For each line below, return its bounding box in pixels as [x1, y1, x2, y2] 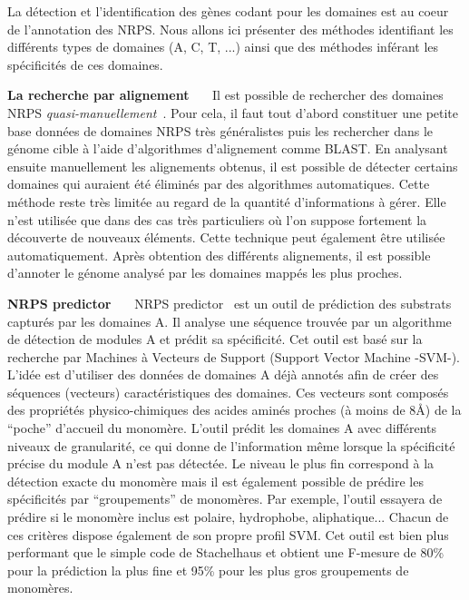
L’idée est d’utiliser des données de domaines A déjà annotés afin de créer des [7, 365, 439, 384]
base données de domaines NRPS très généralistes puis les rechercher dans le [7, 121, 434, 140]
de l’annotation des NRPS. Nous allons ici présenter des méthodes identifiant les [7, 19, 454, 38]
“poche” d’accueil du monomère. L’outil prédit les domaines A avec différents [7, 418, 437, 438]
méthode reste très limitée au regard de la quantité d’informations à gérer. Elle [7, 192, 446, 211]
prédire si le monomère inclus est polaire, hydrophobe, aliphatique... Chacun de [7, 507, 449, 526]
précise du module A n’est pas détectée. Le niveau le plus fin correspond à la [7, 454, 435, 473]
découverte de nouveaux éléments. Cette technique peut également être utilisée [7, 228, 445, 247]
